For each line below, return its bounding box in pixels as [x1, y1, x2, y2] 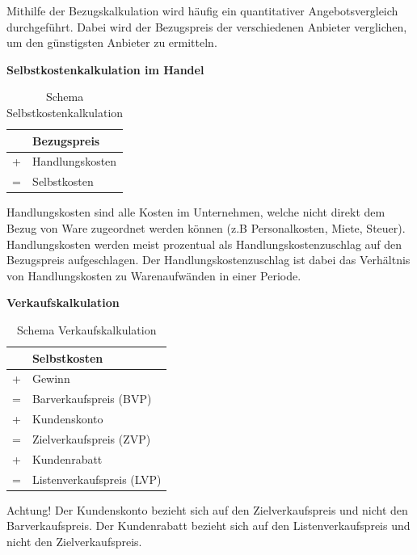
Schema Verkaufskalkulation [17, 321, 157, 338]
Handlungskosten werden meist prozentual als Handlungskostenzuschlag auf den [6, 235, 402, 252]
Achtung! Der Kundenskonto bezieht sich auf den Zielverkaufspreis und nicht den [6, 501, 408, 518]
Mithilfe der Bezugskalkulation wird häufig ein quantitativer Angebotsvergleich [6, 2, 398, 19]
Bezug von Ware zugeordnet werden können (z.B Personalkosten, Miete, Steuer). [6, 219, 406, 236]
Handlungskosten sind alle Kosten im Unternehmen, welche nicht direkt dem [6, 204, 385, 221]
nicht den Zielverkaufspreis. [6, 532, 142, 549]
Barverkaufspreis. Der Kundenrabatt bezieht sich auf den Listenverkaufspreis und [6, 517, 411, 534]
